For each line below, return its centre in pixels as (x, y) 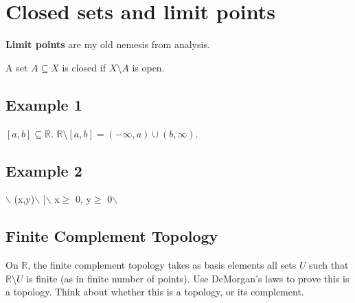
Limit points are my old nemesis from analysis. (108, 44)
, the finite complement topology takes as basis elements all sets (162, 265)
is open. (148, 67)
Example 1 (44, 104)
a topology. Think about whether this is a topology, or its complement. (155, 292)
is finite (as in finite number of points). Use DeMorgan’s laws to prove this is (188, 278)
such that (329, 265)
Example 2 (44, 170)
